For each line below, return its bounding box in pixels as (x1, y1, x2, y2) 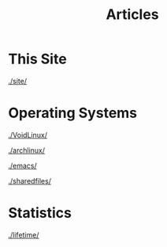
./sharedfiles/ (8, 176, 51, 185)
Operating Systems (8, 104, 138, 122)
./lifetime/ (8, 230, 39, 239)
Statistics (8, 204, 72, 222)
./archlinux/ (8, 145, 46, 155)
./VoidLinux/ (8, 130, 47, 139)
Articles (106, 6, 159, 24)
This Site (8, 50, 67, 68)
